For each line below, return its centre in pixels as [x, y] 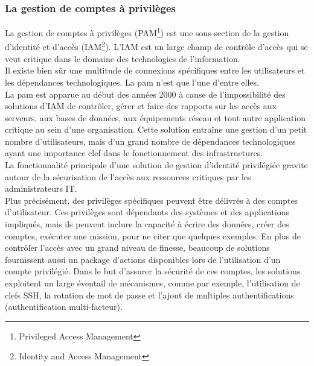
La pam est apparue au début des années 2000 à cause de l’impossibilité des [145, 94]
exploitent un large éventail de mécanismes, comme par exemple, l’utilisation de [152, 283]
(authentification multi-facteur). [64, 307]
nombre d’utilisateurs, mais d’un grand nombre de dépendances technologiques [150, 141]
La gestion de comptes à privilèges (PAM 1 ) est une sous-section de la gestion [147, 32]
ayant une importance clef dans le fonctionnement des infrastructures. [134, 153]
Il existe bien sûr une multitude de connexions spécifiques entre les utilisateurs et [155, 70]
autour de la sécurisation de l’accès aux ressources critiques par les [128, 176]
